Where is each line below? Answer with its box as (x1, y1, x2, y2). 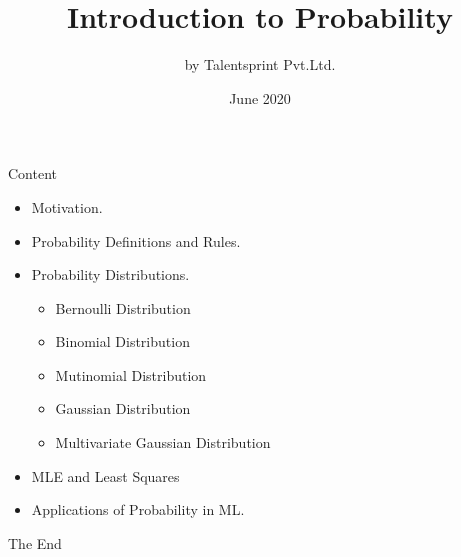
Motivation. (31, 196, 103, 217)
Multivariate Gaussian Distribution (55, 432, 271, 453)
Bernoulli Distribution (55, 297, 191, 318)
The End (8, 532, 62, 553)
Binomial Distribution (55, 331, 190, 352)
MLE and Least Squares (31, 465, 180, 486)
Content (8, 163, 57, 184)
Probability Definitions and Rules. (31, 230, 241, 251)
